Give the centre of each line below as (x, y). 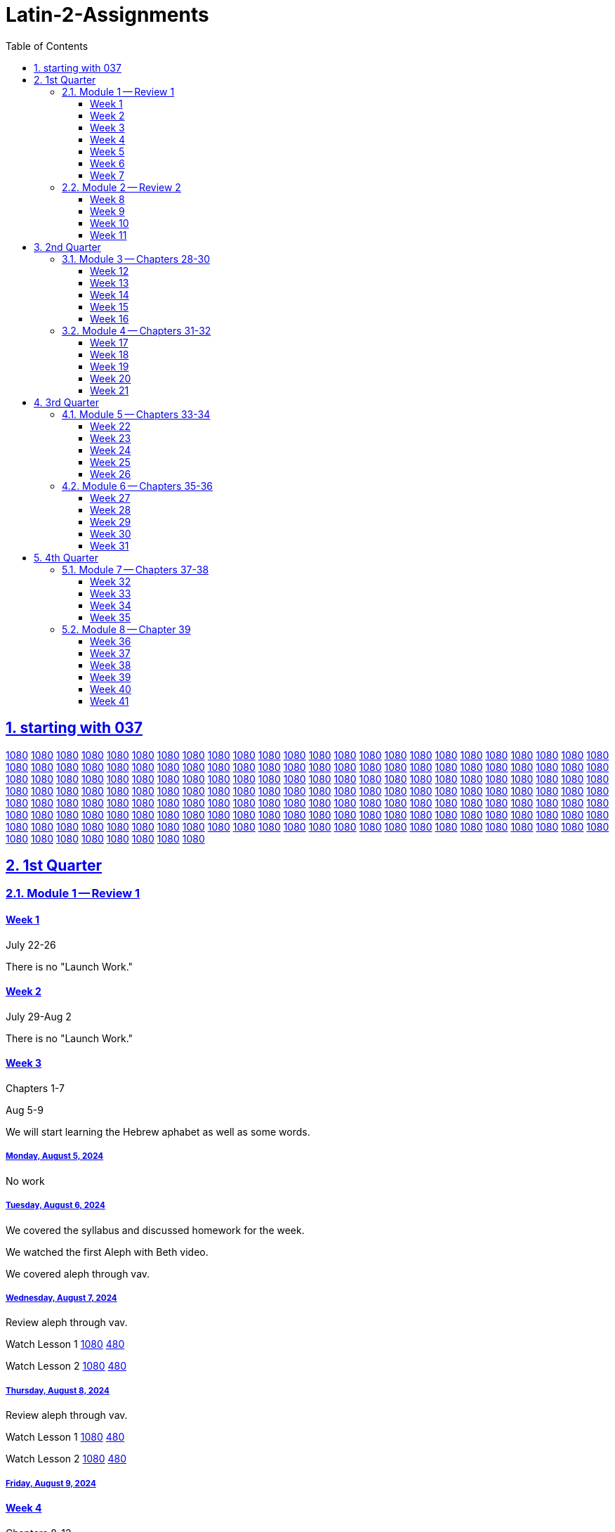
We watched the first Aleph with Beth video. (107, 1252)
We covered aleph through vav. (78, 1273)
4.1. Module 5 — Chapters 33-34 (136, 414)
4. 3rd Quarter (66, 402)
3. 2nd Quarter (67, 247)
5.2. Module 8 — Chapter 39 (126, 629)
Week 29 (111, 521)
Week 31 (110, 545)
